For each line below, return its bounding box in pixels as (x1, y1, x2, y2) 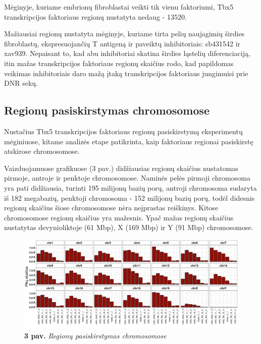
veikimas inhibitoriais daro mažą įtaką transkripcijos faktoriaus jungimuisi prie (4, 68, 248, 78)
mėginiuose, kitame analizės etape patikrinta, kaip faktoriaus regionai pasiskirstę (4, 136, 253, 146)
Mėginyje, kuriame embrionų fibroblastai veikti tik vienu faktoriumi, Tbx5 (4, 2, 234, 12)
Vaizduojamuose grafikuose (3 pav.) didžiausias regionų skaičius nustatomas (4, 162, 238, 173)
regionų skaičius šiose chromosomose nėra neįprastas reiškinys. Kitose (4, 202, 219, 213)
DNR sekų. (4, 78, 38, 88)
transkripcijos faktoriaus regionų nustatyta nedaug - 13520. (4, 11, 187, 22)
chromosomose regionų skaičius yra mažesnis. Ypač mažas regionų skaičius (4, 212, 234, 222)
